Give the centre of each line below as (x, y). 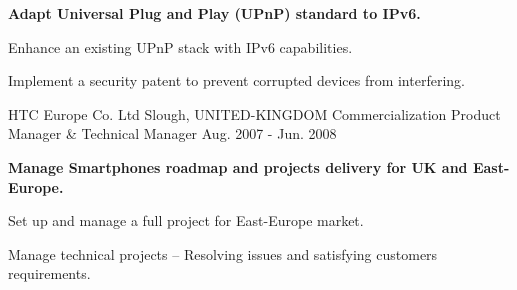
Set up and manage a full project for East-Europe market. (186, 220)
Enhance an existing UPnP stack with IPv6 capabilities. (180, 46)
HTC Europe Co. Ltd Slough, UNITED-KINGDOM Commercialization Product (254, 113)
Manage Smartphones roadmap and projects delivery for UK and (238, 166)
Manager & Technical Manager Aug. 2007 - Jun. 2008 (172, 133)
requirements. (49, 273)
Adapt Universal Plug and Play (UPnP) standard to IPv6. (214, 13)
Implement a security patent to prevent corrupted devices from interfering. (236, 80)
